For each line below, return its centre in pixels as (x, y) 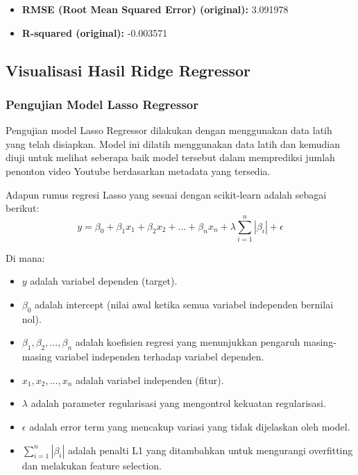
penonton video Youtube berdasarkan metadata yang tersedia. (138, 170)
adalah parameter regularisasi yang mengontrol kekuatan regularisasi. (178, 403)
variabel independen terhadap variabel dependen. (160, 357)
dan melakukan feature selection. (92, 465)
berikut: (23, 208)
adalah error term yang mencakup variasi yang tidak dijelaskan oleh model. (190, 427)
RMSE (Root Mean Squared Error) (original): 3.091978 (155, 9)
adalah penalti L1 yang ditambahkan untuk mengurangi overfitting (211, 450)
